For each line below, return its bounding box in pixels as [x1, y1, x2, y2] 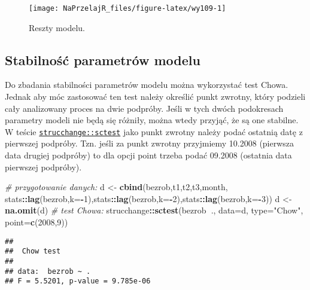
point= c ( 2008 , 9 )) [5, 216, 68, 228]
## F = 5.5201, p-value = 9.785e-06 [5, 277, 151, 286]
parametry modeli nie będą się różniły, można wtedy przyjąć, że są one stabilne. [5, 114, 299, 126]
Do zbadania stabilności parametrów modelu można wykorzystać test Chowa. [5, 78, 288, 91]
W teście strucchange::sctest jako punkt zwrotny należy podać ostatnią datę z [5, 125, 303, 138]
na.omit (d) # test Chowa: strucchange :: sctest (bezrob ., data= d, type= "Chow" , [5, 204, 303, 216]
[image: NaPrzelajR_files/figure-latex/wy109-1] [29, 4, 226, 13]
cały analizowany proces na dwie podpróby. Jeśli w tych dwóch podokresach [5, 102, 284, 114]
